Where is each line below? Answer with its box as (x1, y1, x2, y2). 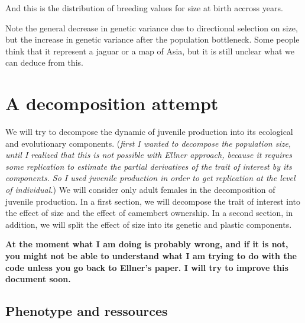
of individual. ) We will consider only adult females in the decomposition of (5, 183, 275, 196)
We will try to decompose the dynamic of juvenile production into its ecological (5, 125, 293, 138)
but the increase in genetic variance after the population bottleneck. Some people (5, 33, 300, 46)
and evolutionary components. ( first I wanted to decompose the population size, (5, 137, 291, 149)
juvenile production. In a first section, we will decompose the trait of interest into (5, 195, 301, 207)
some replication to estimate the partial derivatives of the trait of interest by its (5, 160, 292, 172)
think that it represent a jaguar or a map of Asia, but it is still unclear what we (5, 44, 294, 57)
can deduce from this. (5, 56, 83, 69)
